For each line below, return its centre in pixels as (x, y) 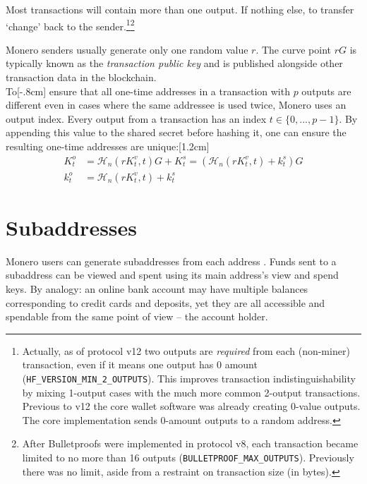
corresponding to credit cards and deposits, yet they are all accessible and (166, 302)
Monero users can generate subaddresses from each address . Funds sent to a (171, 261)
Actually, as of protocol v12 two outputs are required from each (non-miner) (186, 350)
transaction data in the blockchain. (81, 77)
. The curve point (293, 49)
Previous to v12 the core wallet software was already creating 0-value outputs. (191, 406)
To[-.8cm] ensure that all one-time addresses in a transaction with (148, 91)
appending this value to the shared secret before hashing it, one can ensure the (176, 132)
